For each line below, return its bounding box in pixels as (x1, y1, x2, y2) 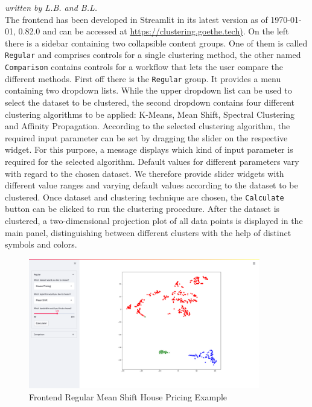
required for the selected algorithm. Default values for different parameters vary (5, 155, 299, 167)
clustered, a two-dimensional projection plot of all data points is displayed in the (5, 214, 303, 226)
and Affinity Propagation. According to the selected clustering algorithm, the (5, 120, 290, 132)
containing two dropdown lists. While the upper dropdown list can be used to (5, 84, 292, 97)
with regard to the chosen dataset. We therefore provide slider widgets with (5, 167, 284, 179)
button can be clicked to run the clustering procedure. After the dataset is (5, 202, 280, 215)
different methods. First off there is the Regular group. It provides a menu (5, 72, 281, 85)
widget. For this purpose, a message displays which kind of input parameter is (5, 143, 293, 156)
